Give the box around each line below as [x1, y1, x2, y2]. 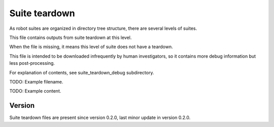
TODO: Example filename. [9, 78, 63, 84]
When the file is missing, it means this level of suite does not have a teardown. [9, 44, 174, 50]
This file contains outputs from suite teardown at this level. [9, 34, 132, 40]
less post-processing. [9, 60, 55, 66]
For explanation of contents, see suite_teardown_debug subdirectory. [9, 69, 154, 75]
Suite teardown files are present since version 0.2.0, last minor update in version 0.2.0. [9, 114, 191, 121]
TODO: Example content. [9, 88, 61, 94]
